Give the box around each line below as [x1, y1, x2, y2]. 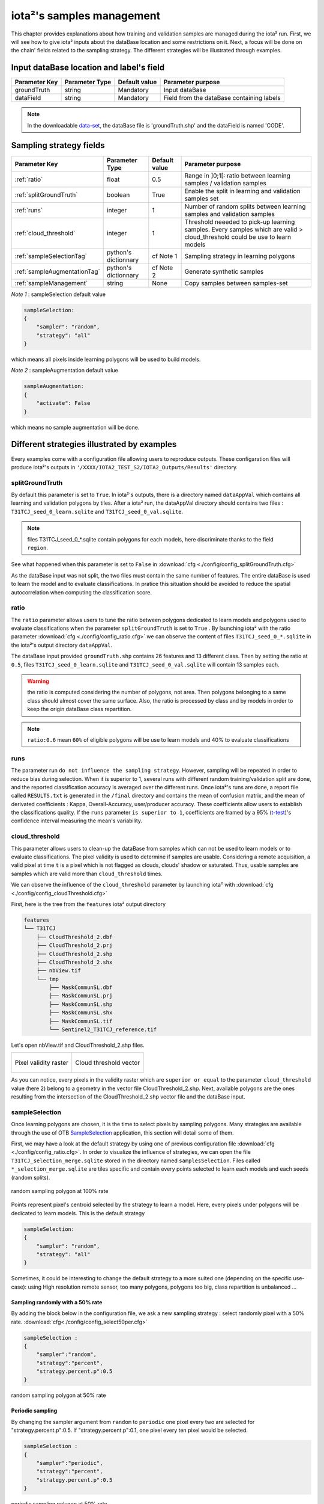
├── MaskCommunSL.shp [49, 1000, 113, 1008]
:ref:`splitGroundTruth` [14, 190, 78, 199]
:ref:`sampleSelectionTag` [14, 251, 87, 260]
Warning [27, 677, 49, 685]
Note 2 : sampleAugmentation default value [11, 367, 118, 374]
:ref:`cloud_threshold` [14, 229, 76, 237]
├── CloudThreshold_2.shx [36, 958, 113, 966]
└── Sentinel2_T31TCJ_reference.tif [49, 1026, 157, 1033]
